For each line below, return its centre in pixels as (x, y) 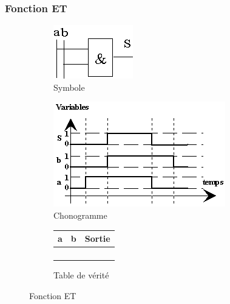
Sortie (97, 239)
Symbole (69, 87)
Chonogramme (80, 215)
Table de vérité (81, 275)
